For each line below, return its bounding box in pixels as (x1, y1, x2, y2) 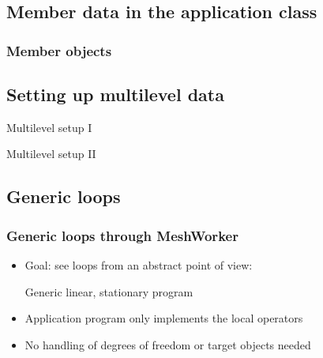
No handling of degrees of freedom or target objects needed (24, 336, 311, 352)
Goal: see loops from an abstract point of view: (24, 257, 253, 273)
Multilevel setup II (6, 145, 96, 162)
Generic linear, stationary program (24, 283, 193, 300)
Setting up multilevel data (6, 82, 224, 107)
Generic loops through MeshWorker (6, 225, 238, 245)
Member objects (6, 40, 112, 60)
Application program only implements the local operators (24, 310, 303, 326)
